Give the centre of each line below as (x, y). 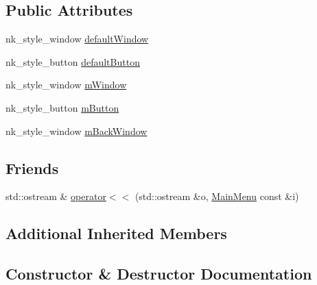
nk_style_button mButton (62, 107)
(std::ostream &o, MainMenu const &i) (217, 196)
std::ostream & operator (56, 196)
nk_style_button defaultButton (73, 61)
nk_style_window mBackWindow (77, 131)
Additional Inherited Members (116, 233)
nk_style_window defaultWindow (77, 39)
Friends (32, 168)
